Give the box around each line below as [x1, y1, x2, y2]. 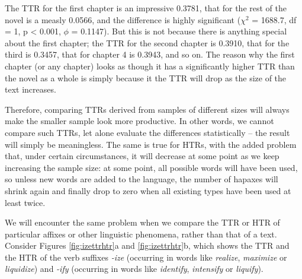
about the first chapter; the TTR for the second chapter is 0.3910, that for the [5, 36, 290, 49]
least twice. [5, 196, 46, 208]
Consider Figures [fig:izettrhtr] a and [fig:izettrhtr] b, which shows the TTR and [5, 239, 290, 252]
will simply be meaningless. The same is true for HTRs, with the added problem [5, 138, 297, 150]
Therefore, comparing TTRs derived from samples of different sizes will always [5, 103, 290, 115]
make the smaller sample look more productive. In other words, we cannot [5, 115, 274, 127]
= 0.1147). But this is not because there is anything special [71, 25, 287, 37]
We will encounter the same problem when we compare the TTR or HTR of [5, 216, 280, 229]
